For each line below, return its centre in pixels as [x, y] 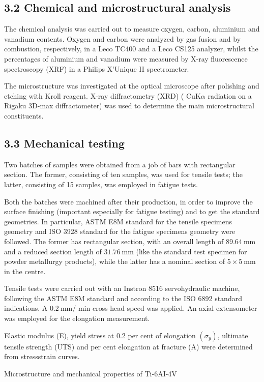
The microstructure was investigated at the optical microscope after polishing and [132, 86]
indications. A [26, 308]
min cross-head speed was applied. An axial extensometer [168, 308]
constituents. [24, 115]
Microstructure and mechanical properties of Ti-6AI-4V [91, 373]
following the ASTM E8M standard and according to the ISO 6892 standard [123, 298]
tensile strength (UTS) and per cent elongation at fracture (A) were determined [128, 346]
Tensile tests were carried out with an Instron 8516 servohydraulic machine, [122, 288]
